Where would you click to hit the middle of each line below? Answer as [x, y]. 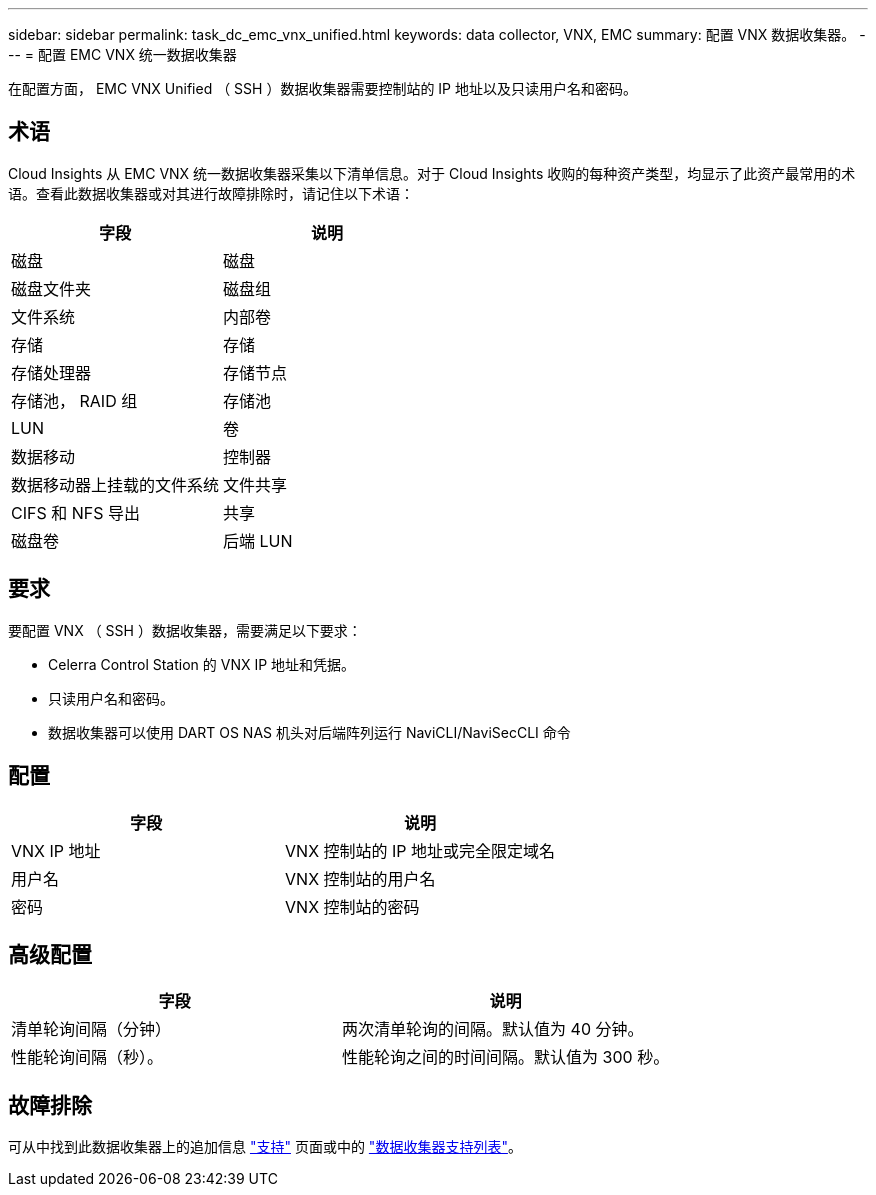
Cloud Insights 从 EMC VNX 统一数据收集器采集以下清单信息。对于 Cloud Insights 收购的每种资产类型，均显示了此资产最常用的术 [432, 173]
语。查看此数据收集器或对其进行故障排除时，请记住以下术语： [211, 193]
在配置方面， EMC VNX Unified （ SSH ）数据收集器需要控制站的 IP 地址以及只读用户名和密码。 [322, 88]
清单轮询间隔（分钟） [91, 1029]
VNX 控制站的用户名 [360, 878]
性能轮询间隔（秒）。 [87, 1057]
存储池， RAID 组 [74, 400]
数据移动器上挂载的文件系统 [115, 484]
